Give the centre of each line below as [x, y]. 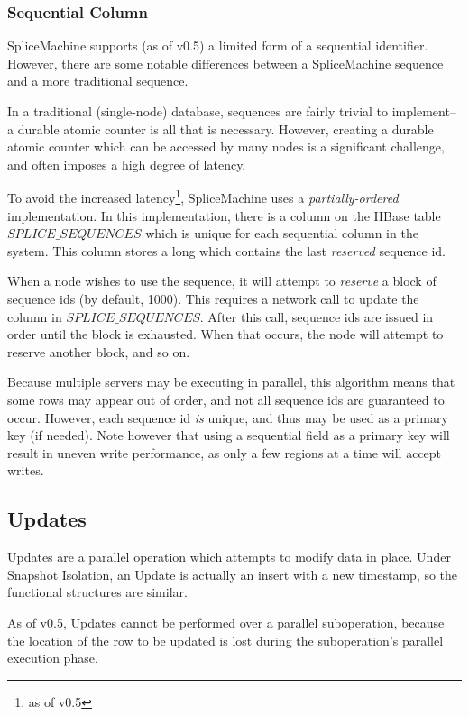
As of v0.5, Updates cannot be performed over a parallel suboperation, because [226, 622]
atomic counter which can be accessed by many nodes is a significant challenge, [226, 147]
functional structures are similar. [97, 592]
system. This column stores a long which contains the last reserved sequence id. [226, 250]
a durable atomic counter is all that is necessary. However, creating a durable [221, 129]
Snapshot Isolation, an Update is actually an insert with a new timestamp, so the [233, 574]
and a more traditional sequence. [98, 81]
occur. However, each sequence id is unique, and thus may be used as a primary [228, 417]
